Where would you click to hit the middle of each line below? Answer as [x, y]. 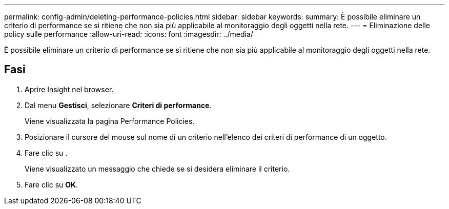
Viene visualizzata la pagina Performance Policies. [110, 121]
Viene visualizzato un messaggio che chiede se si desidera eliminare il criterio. [157, 169]
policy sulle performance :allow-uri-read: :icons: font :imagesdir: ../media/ [129, 34]
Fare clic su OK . [52, 184]
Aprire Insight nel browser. [69, 89]
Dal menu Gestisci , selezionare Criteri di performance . [118, 105]
